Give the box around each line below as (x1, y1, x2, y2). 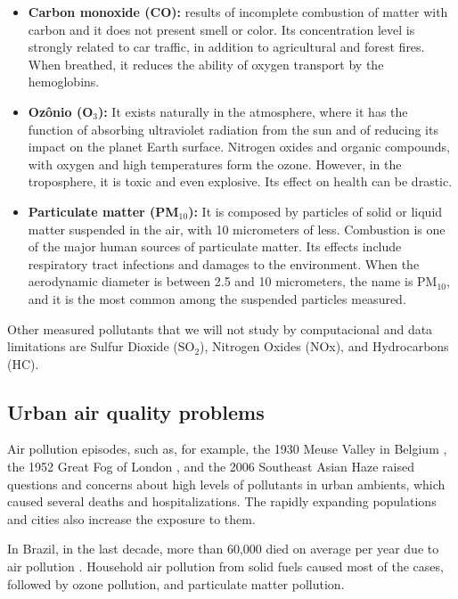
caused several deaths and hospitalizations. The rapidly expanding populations (7, 492, 437, 511)
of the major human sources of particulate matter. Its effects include (28, 237, 402, 256)
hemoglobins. (28, 72, 100, 91)
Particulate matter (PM (28, 201, 179, 220)
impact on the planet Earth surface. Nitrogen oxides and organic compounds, (28, 137, 450, 156)
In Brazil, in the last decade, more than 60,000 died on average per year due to (7, 539, 439, 558)
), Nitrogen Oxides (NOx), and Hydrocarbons (200, 337, 449, 356)
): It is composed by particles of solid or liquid (188, 201, 443, 220)
